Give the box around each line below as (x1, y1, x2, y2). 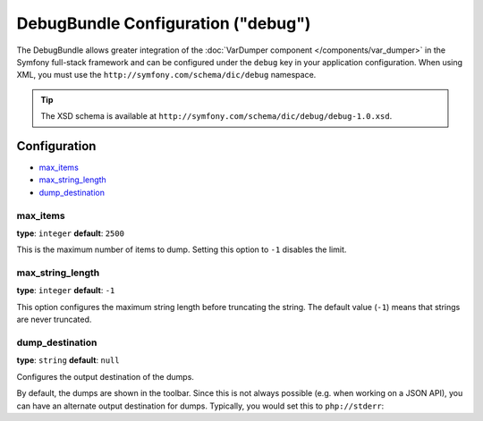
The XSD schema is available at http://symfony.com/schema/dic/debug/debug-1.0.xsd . (40, 111, 393, 122)
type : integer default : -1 (16, 285, 115, 296)
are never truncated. (16, 314, 92, 325)
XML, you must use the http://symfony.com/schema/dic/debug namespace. (16, 70, 317, 80)
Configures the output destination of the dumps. (16, 371, 194, 382)
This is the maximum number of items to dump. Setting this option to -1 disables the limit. (16, 244, 347, 255)
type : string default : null (16, 355, 120, 366)
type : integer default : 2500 (16, 228, 125, 239)
